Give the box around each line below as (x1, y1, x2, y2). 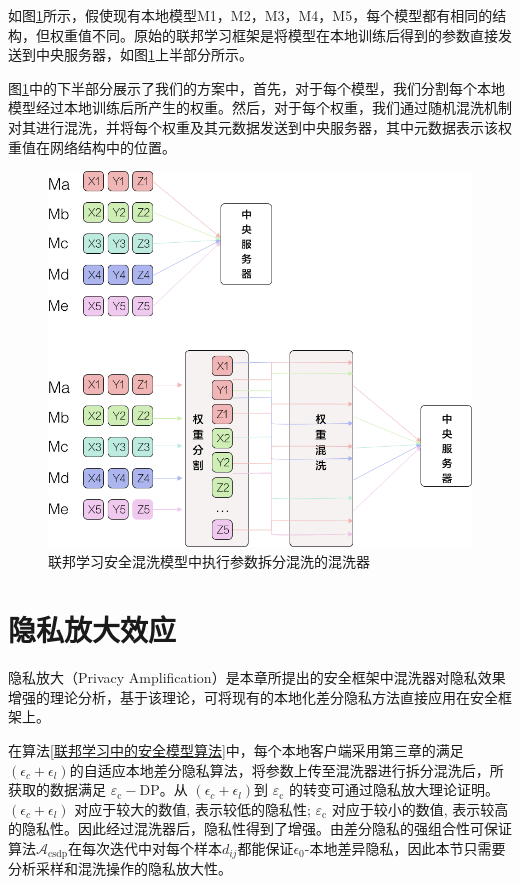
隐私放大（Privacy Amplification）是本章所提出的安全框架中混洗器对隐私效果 (8, 667, 506, 688)
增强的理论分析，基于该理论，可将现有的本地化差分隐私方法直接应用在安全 (8, 686, 498, 707)
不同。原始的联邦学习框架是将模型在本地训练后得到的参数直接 (91, 24, 498, 45)
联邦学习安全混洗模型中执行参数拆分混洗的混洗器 (48, 550, 370, 571)
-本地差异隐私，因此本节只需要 (304, 838, 506, 858)
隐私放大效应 (8, 609, 177, 650)
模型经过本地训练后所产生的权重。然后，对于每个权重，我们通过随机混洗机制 (8, 97, 512, 118)
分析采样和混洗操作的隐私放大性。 (8, 858, 232, 879)
